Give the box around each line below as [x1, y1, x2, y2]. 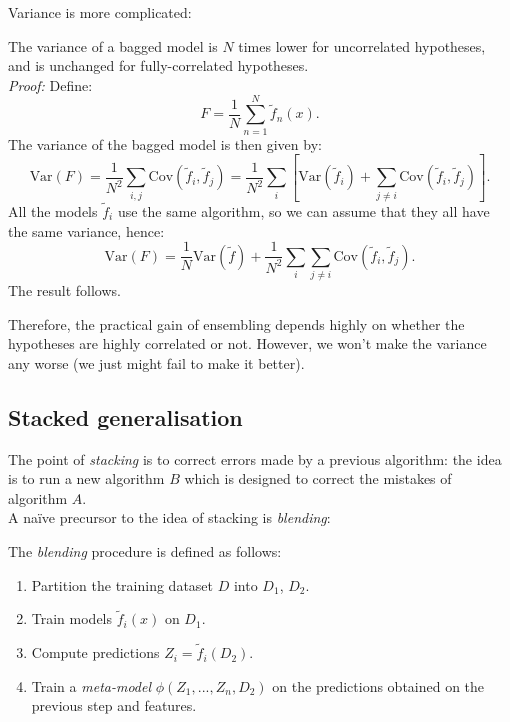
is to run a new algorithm [8, 468, 165, 489]
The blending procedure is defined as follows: [8, 540, 282, 561]
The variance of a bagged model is [8, 35, 218, 56]
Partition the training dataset [31, 574, 214, 595]
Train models [31, 608, 113, 629]
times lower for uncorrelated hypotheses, [238, 35, 486, 56]
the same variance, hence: [8, 220, 165, 241]
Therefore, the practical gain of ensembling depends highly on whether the [8, 313, 465, 334]
